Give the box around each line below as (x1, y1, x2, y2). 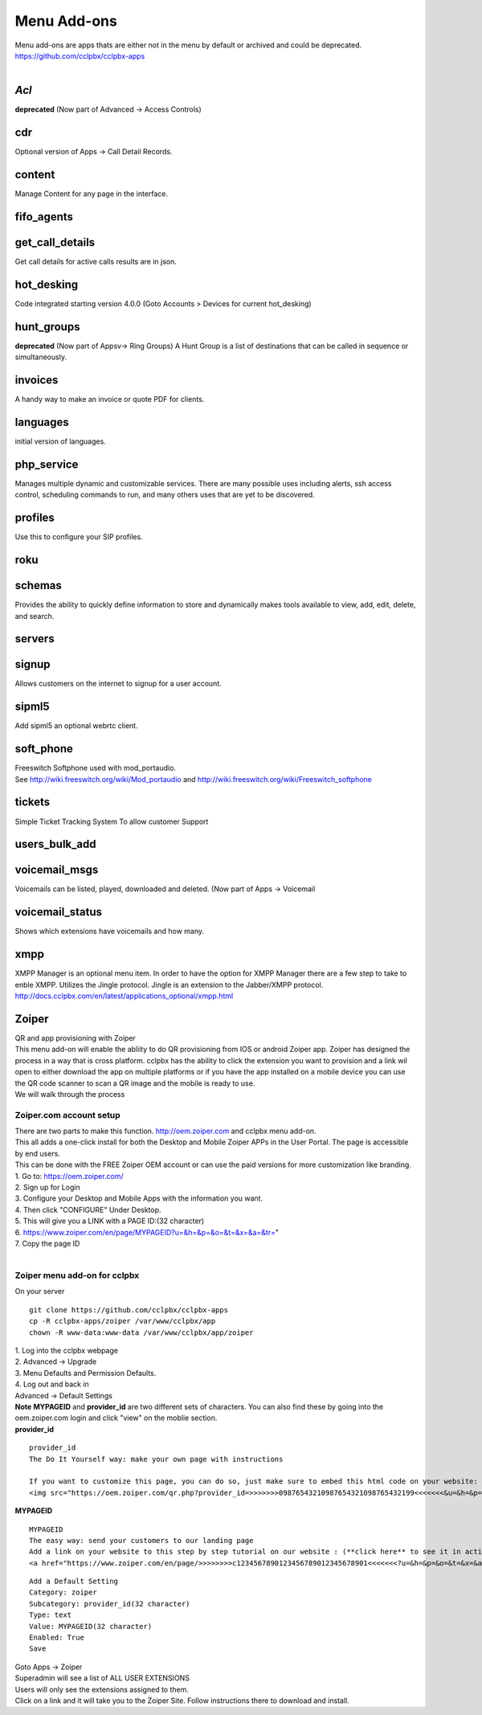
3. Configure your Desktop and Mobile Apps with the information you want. (14, 1193, 263, 1203)
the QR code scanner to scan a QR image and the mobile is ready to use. (14, 1078, 255, 1088)
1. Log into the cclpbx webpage (14, 1346, 118, 1356)
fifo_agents (14, 210, 74, 223)
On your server (14, 1287, 65, 1296)
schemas (14, 579, 62, 592)
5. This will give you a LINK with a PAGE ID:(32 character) (14, 1216, 205, 1226)
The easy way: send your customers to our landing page (29, 1536, 254, 1545)
